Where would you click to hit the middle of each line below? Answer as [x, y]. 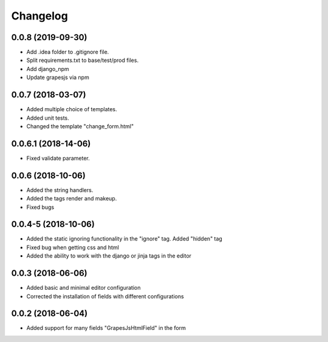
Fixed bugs [40, 207]
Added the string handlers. [60, 190]
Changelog [39, 16]
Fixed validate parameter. [58, 158]
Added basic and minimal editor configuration [84, 288]
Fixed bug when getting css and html [73, 247]
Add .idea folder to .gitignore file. [68, 52]
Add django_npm [48, 69]
